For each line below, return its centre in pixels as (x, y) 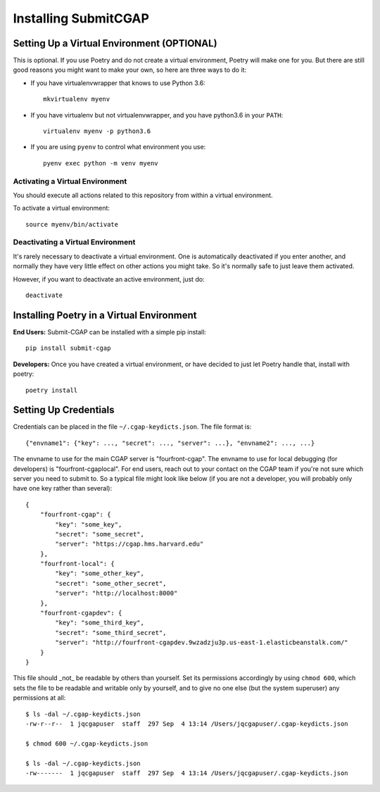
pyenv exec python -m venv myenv (101, 163)
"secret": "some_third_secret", (111, 633)
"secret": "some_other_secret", (111, 583)
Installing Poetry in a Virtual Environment (105, 315)
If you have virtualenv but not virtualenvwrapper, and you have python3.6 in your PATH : (157, 115)
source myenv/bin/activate (72, 224)
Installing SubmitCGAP (81, 18)
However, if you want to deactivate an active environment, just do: (109, 279)
